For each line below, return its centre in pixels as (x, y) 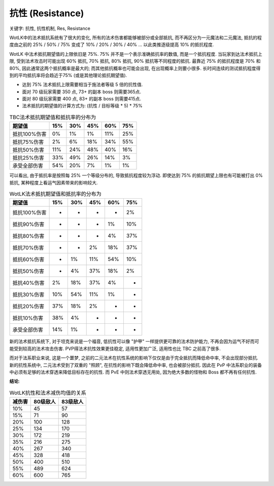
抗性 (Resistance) (47, 13)
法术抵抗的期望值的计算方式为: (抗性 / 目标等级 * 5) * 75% (82, 106)
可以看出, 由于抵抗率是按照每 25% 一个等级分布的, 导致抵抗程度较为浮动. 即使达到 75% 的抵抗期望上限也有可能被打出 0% (136, 175)
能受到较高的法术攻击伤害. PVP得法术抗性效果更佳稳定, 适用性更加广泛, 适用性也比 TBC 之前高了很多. (115, 348)
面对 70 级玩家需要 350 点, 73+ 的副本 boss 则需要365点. (82, 92)
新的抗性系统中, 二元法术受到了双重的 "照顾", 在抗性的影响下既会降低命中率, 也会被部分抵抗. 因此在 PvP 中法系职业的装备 (136, 365)
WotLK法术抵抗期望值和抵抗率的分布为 (55, 194)
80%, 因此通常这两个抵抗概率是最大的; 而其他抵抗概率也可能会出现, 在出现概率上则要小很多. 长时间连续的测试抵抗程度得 (135, 68)
